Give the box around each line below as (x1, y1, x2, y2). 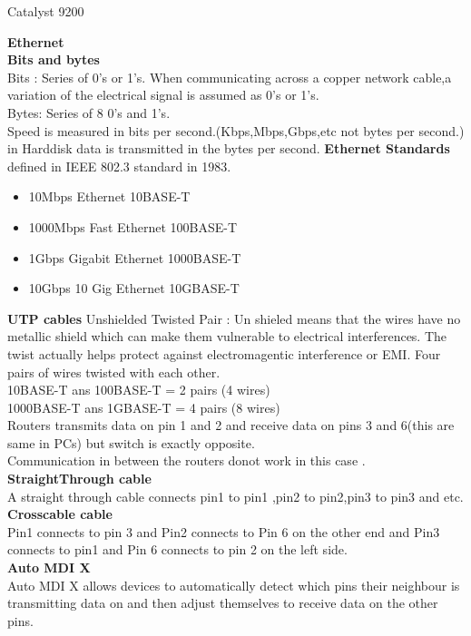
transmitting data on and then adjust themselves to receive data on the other (7, 593, 438, 612)
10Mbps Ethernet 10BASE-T (28, 187, 191, 206)
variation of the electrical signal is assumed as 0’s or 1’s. (7, 85, 319, 104)
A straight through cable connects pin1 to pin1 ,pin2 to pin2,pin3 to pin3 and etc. (7, 486, 464, 505)
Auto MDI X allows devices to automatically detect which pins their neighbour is (7, 575, 460, 594)
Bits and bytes (7, 50, 100, 69)
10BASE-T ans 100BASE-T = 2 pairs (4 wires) (7, 380, 270, 399)
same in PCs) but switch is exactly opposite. (7, 433, 255, 452)
